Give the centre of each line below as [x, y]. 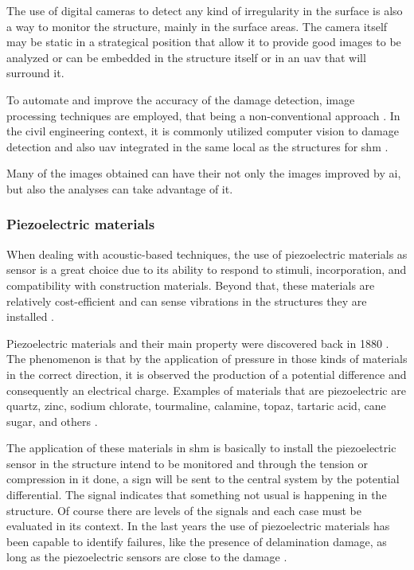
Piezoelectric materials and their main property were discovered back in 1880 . [198, 343]
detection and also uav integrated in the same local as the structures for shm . [197, 146]
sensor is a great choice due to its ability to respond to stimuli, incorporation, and [207, 269]
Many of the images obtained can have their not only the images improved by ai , [204, 173]
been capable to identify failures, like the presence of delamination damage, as [197, 541]
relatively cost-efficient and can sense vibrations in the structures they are [187, 301]
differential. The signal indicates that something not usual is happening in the [197, 495]
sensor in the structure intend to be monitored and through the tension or [187, 463]
